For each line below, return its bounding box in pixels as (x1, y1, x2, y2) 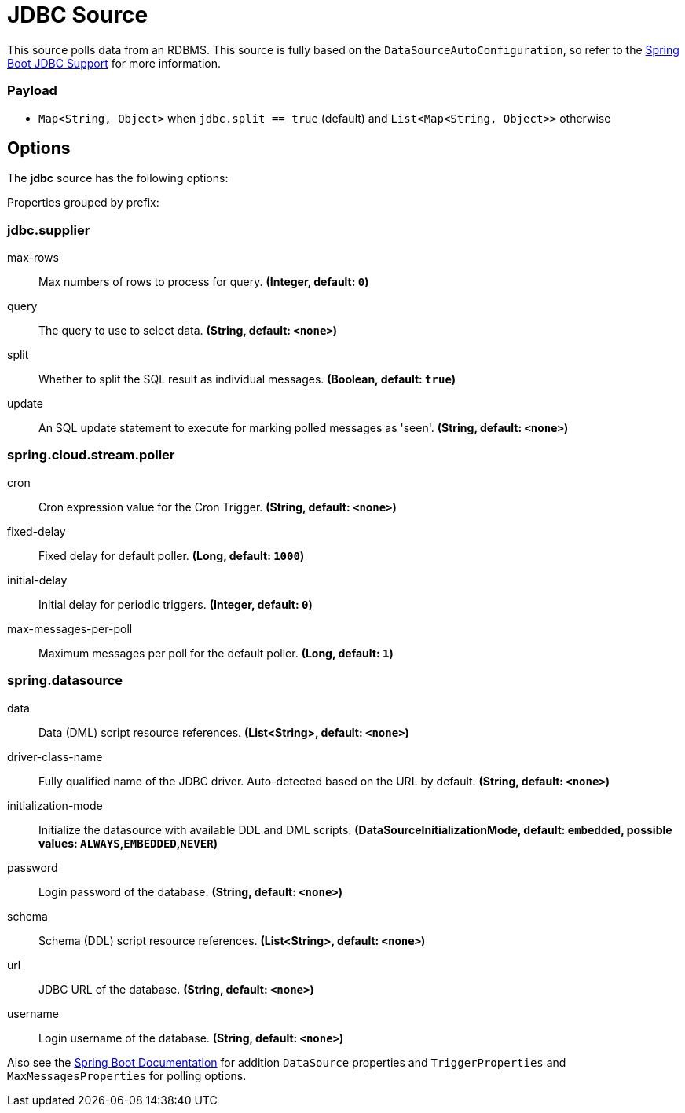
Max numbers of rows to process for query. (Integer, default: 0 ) (38, 275, 369, 289)
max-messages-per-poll (7, 621, 133, 635)
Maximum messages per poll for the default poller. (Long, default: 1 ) (38, 646, 394, 660)
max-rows (7, 251, 59, 265)
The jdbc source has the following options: (7, 171, 229, 185)
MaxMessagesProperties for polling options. (7, 1068, 247, 1082)
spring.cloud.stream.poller (7, 447, 175, 463)
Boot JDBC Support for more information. (7, 56, 221, 70)
